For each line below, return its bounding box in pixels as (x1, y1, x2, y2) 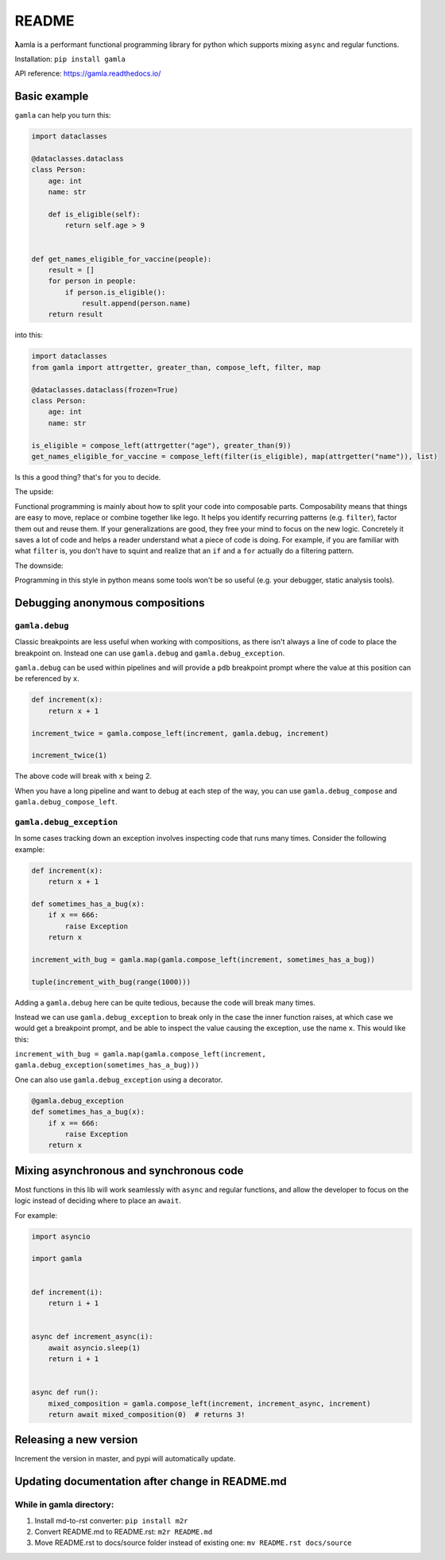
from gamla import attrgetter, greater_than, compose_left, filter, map (31, 363, 321, 372)
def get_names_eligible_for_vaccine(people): (31, 255, 212, 263)
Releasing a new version (14, 1433, 138, 1447)
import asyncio (31, 1231, 91, 1241)
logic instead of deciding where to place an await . (14, 1196, 182, 1205)
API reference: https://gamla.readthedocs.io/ (14, 68, 161, 79)
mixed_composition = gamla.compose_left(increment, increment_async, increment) (48, 1399, 371, 1408)
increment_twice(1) (31, 751, 107, 760)
